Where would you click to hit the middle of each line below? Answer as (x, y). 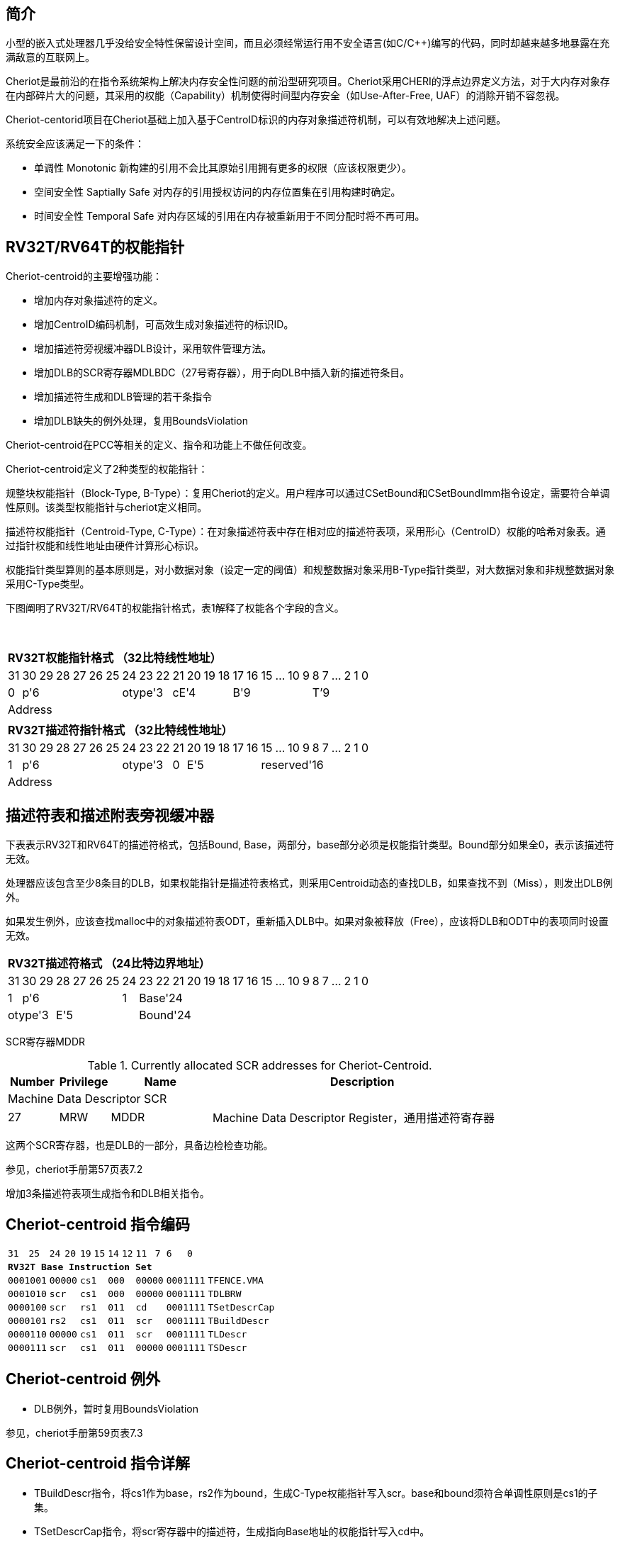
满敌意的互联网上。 (50, 57)
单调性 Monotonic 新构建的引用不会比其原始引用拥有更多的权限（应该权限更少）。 (223, 168)
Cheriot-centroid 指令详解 (98, 1464)
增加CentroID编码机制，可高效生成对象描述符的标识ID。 (164, 325)
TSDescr (227, 1347)
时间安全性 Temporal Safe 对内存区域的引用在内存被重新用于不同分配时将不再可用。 (230, 216)
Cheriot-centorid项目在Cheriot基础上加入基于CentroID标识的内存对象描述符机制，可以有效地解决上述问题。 (256, 120)
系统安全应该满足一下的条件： (75, 144)
